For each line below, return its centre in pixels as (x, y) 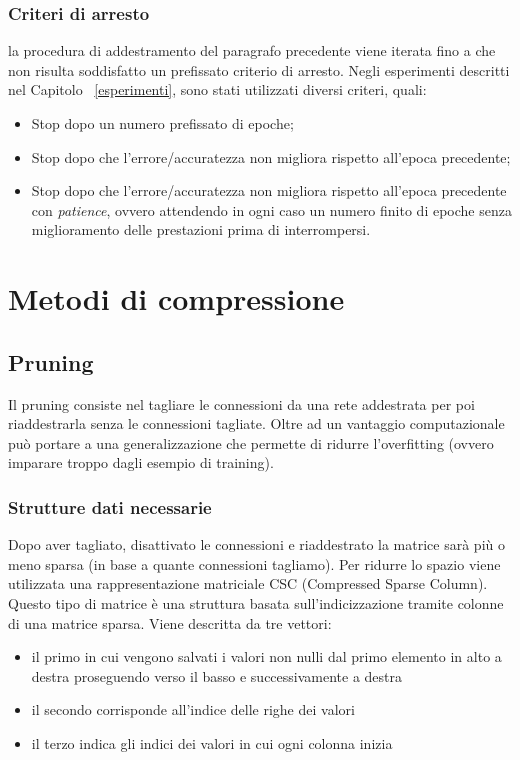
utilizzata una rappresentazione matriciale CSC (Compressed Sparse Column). (248, 583)
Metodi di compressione (176, 298)
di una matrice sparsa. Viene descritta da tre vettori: (170, 622)
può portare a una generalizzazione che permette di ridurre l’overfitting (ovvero (251, 442)
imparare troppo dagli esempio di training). (141, 462)
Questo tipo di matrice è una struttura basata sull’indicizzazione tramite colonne (256, 602)
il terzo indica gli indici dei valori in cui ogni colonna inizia (212, 742)
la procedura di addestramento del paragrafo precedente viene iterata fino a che (252, 50)
